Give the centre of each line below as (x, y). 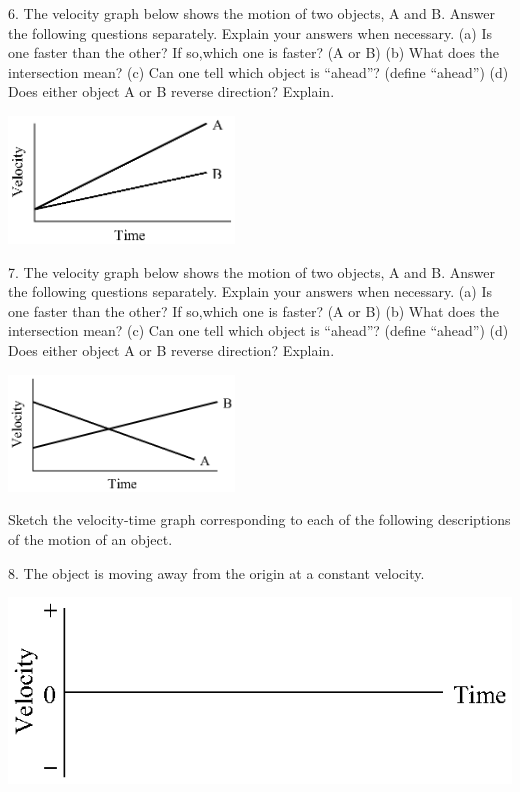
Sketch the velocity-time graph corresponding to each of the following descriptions (259, 519)
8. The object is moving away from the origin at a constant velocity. (216, 572)
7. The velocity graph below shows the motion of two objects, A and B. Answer (252, 271)
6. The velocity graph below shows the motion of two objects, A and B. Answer (252, 13)
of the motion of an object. (90, 538)
